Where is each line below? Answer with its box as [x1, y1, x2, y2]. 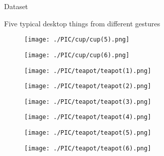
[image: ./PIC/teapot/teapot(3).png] [24, 98, 151, 105]
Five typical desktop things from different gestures [4, 18, 160, 28]
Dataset [4, 1, 28, 11]
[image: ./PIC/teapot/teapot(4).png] [24, 113, 151, 121]
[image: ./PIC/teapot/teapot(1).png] [24, 67, 151, 74]
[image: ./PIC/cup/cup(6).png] [24, 51, 130, 59]
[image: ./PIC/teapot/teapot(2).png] [24, 83, 151, 90]
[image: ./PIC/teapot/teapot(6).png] [24, 144, 151, 152]
